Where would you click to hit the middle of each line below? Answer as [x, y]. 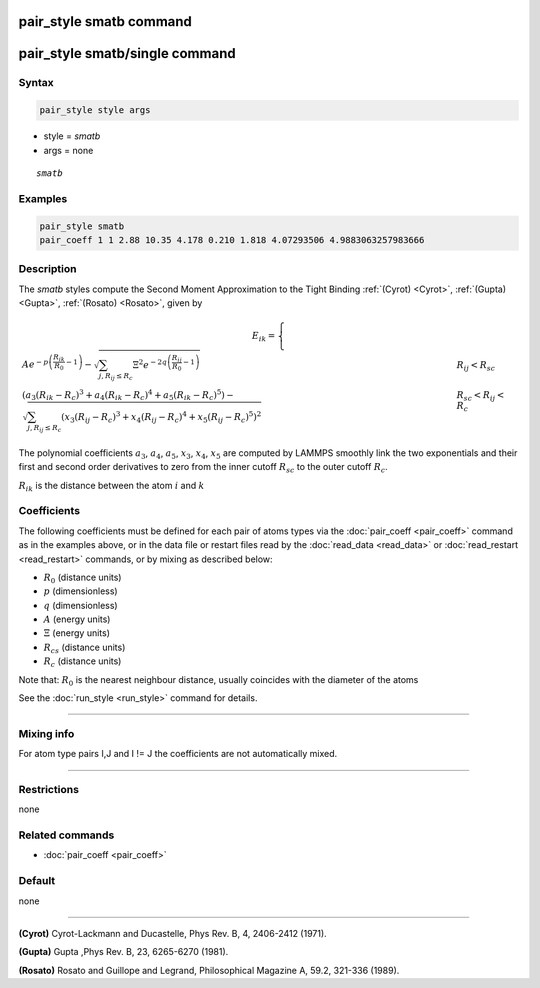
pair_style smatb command [105, 21]
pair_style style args [95, 110]
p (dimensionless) [81, 591]
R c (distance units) [82, 662]
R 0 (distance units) [82, 578]
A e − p [35, 363]
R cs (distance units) [84, 648]
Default [37, 881]
